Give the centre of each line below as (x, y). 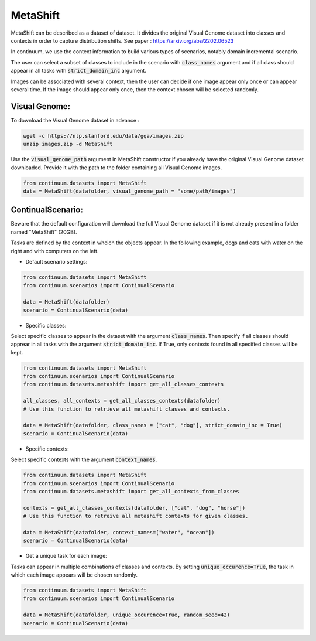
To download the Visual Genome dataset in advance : (75, 120)
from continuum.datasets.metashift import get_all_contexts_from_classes (131, 491)
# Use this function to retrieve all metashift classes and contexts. (127, 409)
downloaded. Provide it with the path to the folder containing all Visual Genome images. (116, 168)
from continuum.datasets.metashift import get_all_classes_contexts (123, 384)
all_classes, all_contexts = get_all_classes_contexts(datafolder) (122, 401)
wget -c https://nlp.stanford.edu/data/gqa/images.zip (103, 136)
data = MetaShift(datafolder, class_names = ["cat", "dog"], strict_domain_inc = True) (153, 425)
